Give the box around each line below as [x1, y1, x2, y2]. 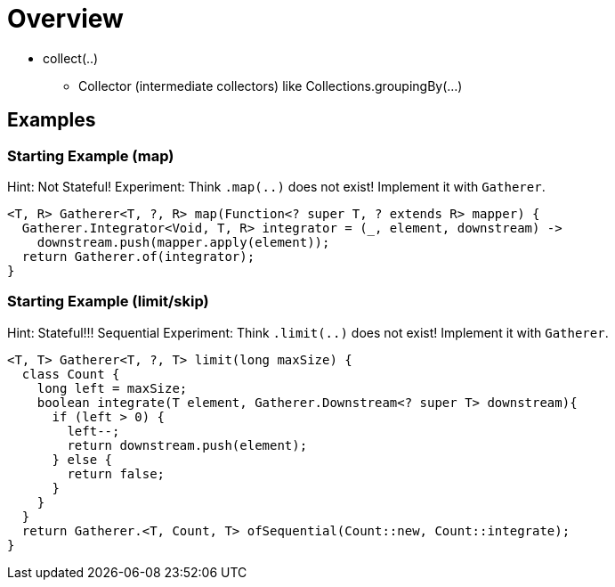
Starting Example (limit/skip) [7, 292, 209, 311]
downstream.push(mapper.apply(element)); [36, 234, 330, 249]
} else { [52, 452, 113, 467]
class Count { [21, 366, 120, 381]
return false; [67, 466, 166, 481]
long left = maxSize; [36, 380, 188, 395]
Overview [7, 4, 124, 34]
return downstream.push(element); [67, 437, 308, 452]
